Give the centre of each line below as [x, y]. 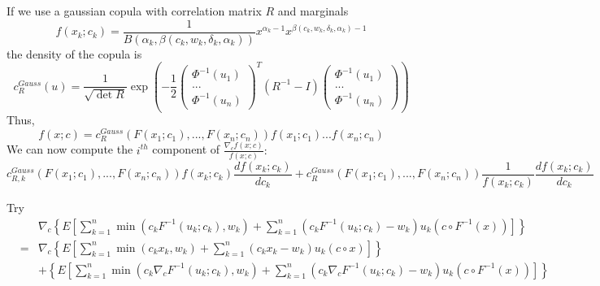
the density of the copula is [74, 53]
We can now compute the [70, 149]
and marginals [313, 11]
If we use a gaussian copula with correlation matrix [134, 11]
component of [186, 149]
